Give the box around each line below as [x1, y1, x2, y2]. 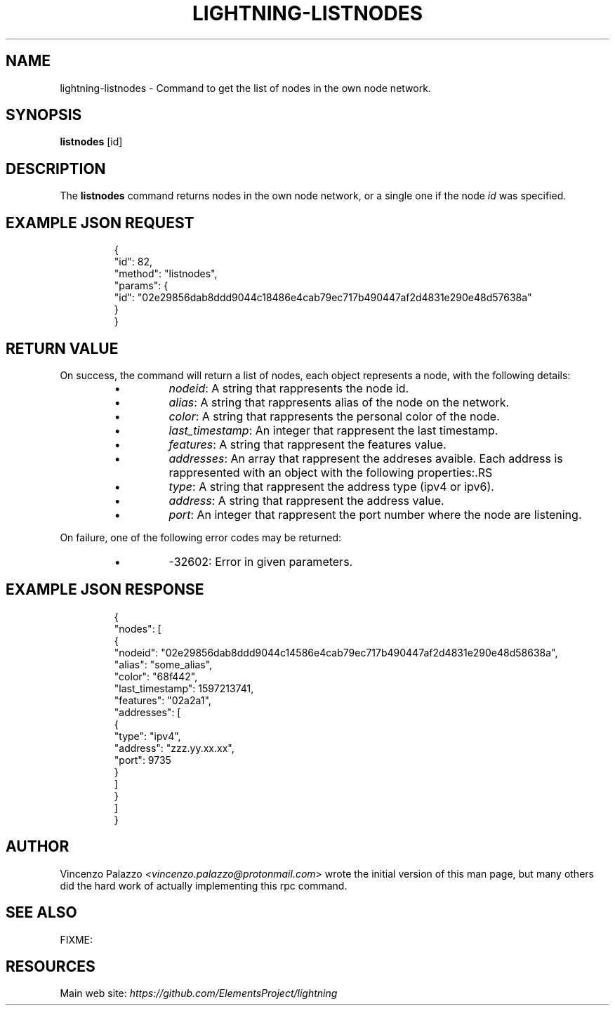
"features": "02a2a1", [114, 694, 211, 706]
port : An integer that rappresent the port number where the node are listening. [168, 507, 582, 522]
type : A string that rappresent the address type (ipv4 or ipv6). [168, 479, 494, 494]
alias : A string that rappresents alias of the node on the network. [168, 395, 510, 409]
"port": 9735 [114, 753, 171, 766]
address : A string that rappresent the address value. [168, 493, 444, 508]
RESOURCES [6, 957, 95, 975]
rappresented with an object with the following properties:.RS [168, 465, 493, 480]
